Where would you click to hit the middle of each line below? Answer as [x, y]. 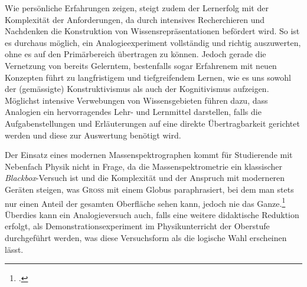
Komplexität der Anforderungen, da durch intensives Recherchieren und [135, 19]
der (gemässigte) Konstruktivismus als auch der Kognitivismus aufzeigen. [137, 89]
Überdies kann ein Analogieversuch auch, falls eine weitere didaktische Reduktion [152, 214]
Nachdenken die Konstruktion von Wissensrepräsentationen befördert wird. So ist [152, 31]
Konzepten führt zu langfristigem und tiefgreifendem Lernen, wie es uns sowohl [148, 77]
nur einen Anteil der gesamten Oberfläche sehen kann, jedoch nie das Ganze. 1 [145, 202]
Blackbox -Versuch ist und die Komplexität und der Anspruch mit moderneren [145, 178]
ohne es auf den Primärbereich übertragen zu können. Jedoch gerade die [135, 54]
